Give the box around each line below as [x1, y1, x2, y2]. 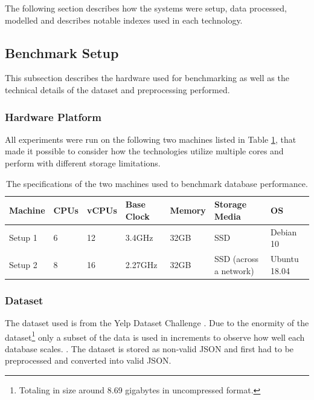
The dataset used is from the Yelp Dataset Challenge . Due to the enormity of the [5, 316, 309, 329]
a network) [214, 264, 254, 277]
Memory [170, 203, 206, 216]
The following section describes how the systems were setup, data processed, [5, 2, 287, 14]
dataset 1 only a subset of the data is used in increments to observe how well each [5, 329, 305, 343]
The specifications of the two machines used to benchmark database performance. [6, 177, 308, 189]
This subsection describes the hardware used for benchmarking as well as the [5, 71, 289, 84]
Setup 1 [9, 231, 37, 244]
